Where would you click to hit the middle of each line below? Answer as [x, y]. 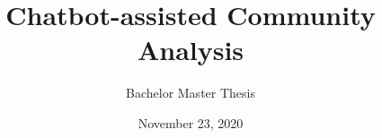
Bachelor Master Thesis [191, 93]
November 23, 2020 [191, 122]
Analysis [191, 50]
